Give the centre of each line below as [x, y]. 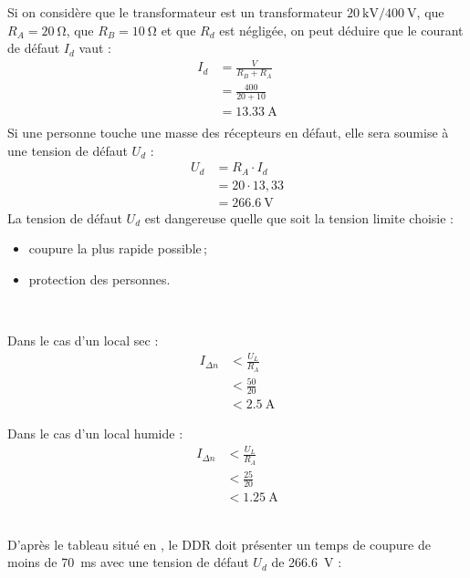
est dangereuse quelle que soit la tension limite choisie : [299, 217]
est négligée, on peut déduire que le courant [341, 30]
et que [178, 30]
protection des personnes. [99, 279]
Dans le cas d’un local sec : [83, 341]
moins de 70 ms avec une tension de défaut [128, 562]
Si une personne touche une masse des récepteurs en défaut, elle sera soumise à [228, 132]
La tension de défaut [65, 217]
